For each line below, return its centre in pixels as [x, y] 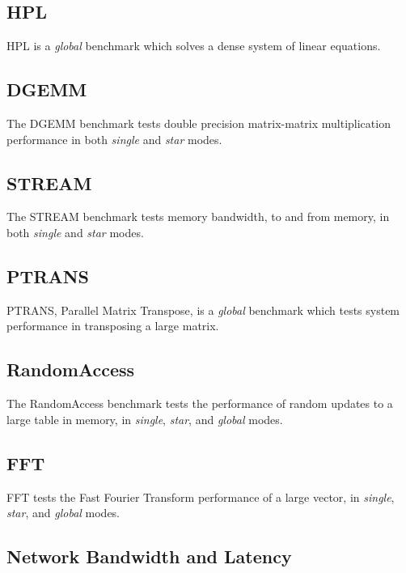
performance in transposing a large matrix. [113, 326]
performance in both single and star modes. [114, 139]
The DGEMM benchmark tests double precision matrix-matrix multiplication [199, 123]
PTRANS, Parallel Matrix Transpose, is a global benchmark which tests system [203, 310]
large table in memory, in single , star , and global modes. [145, 419]
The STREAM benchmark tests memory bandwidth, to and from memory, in [198, 216]
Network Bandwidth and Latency [149, 556]
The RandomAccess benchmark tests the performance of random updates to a [200, 403]
